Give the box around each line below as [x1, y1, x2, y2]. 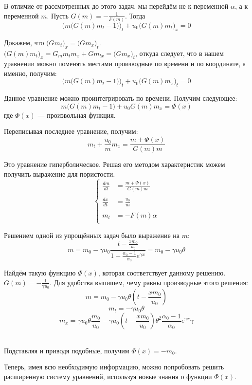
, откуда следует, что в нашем [135, 48, 224, 58]
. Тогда [125, 10, 145, 20]
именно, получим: [4, 68, 57, 78]
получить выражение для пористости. [4, 168, 115, 179]
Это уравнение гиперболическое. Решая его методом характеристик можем [4, 159, 225, 169]
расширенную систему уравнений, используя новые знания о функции [4, 371, 212, 381]
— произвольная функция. [37, 110, 116, 120]
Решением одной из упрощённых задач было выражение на [4, 230, 180, 240]
